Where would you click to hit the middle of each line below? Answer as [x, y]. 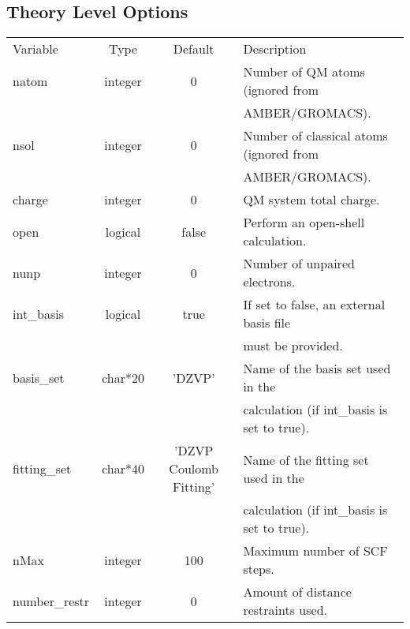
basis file [267, 323]
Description [275, 49]
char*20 [123, 377]
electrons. [269, 282]
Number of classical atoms [315, 136]
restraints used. [285, 610]
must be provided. [293, 346]
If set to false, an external [314, 305]
